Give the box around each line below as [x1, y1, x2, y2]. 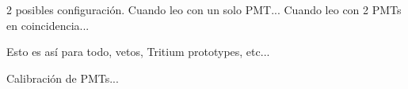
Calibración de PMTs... [6, 69, 119, 86]
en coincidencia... [6, 17, 90, 33]
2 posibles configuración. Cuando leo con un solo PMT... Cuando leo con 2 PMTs [6, 2, 402, 17]
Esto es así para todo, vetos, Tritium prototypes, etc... [6, 43, 270, 60]
